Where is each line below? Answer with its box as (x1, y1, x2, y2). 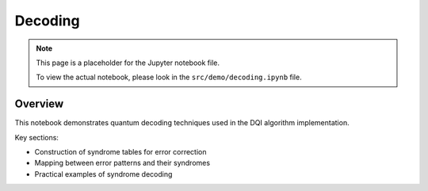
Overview (14, 97, 64, 111)
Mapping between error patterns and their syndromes (34, 159, 210, 168)
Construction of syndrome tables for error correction (34, 147, 207, 157)
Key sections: (14, 132, 59, 142)
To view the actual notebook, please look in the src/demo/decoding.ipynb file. (36, 72, 302, 82)
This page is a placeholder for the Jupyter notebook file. (36, 58, 220, 67)
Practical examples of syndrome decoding (34, 169, 173, 178)
